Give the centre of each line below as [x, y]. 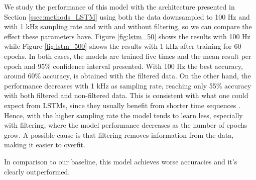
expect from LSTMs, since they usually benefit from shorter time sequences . [122, 105]
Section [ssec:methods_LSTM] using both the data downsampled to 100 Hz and [127, 16]
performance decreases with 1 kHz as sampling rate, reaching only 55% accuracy [128, 85]
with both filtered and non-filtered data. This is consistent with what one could [126, 95]
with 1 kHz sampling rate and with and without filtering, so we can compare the [128, 26]
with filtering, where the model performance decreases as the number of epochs [126, 125]
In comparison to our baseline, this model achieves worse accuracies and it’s [121, 161]
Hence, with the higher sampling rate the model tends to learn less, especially [123, 115]
